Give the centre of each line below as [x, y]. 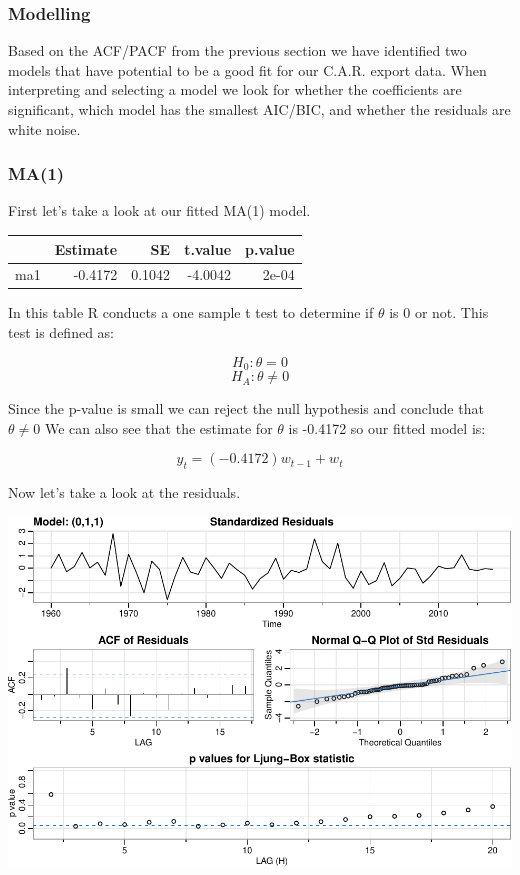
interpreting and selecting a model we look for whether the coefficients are [235, 89]
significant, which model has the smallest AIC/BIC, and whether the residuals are [259, 109]
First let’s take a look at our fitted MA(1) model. [159, 210]
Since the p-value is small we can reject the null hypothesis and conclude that [246, 408]
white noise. [44, 128]
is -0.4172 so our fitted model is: [387, 427]
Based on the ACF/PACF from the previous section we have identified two [237, 50]
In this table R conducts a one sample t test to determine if [191, 312]
